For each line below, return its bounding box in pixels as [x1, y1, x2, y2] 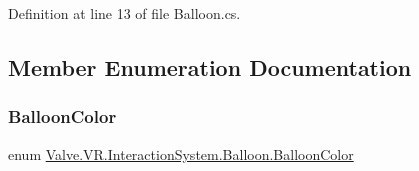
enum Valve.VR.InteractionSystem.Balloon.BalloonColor [8, 143, 354, 164]
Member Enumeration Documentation [8, 51, 412, 82]
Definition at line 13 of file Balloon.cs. [8, 3, 241, 23]
